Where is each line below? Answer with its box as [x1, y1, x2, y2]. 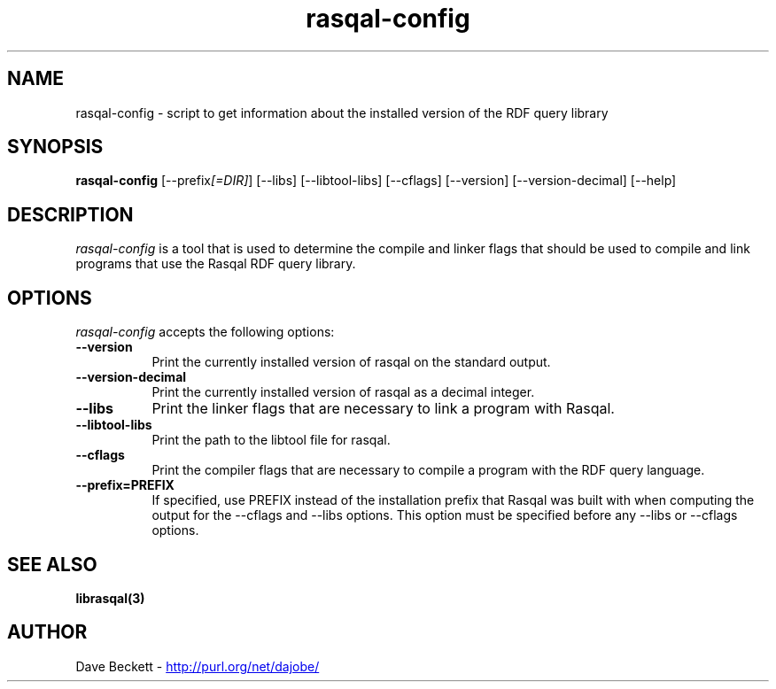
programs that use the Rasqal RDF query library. [75, 256, 356, 272]
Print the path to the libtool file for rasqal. [151, 432, 391, 448]
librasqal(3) [75, 590, 145, 606]
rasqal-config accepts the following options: [75, 324, 335, 340]
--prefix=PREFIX [75, 477, 175, 493]
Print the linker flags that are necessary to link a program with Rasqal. [151, 399, 615, 418]
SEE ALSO [7, 553, 97, 576]
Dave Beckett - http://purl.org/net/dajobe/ [75, 658, 320, 674]
